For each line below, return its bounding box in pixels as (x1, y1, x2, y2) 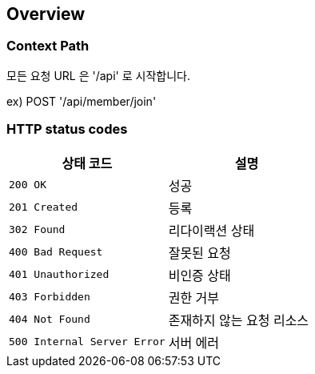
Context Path (6, 38, 90, 54)
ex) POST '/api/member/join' (6, 94, 157, 108)
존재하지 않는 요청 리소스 (168, 312, 309, 328)
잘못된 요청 (168, 244, 231, 261)
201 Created (9, 201, 78, 214)
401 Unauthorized (9, 268, 110, 281)
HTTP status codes (6, 121, 128, 138)
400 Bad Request (9, 246, 103, 259)
